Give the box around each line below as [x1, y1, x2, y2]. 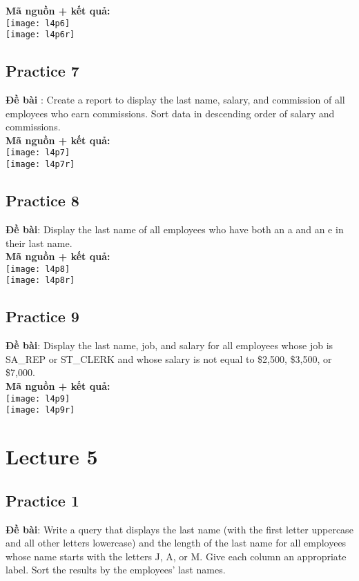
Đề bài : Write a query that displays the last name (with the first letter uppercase [6, 522, 353, 536]
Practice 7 [6, 60, 79, 81]
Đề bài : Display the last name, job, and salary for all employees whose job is [6, 338, 333, 353]
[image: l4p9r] [6, 405, 75, 415]
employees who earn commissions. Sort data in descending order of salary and [6, 106, 335, 120]
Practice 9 [6, 306, 79, 327]
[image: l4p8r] [6, 275, 75, 286]
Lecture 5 [6, 442, 98, 471]
